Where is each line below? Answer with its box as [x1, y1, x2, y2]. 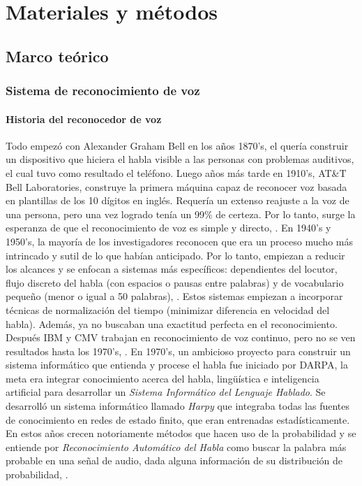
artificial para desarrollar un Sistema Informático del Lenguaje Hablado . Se [6, 385, 326, 399]
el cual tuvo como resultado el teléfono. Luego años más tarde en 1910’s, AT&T [6, 165, 347, 180]
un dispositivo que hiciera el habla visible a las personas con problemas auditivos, [6, 152, 354, 166]
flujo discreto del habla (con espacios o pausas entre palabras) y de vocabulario [6, 275, 344, 290]
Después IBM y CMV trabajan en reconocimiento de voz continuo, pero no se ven [6, 330, 356, 345]
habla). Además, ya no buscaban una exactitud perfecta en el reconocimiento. [6, 316, 338, 331]
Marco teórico [6, 45, 109, 66]
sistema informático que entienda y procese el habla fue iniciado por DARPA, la [6, 357, 348, 372]
